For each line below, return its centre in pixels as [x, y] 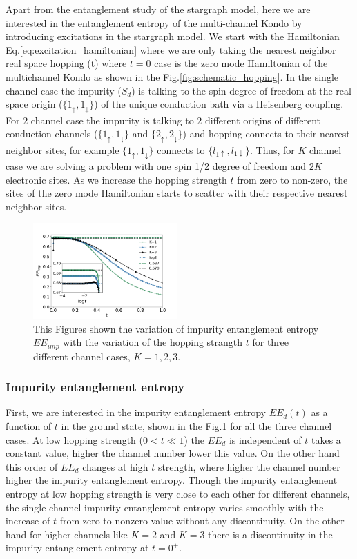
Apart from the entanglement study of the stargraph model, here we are [158, 9]
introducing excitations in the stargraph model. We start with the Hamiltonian [173, 36]
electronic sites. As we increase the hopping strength [116, 179]
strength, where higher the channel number [249, 466]
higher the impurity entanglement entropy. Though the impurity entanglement [172, 480]
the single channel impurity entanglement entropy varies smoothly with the [165, 507]
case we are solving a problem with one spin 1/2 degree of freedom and [156, 166]
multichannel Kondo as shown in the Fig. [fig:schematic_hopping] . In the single [172, 76]
